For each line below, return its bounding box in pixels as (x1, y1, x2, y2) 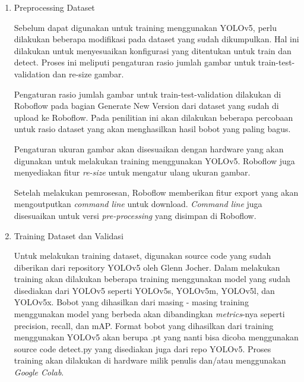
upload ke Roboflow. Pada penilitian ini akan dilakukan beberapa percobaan (14, 111, 293, 123)
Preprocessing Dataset (14, 1, 95, 13)
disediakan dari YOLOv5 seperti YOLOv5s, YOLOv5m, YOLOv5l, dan (14, 284, 275, 296)
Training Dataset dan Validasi (14, 229, 123, 242)
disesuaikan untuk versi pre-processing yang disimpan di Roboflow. (14, 209, 256, 221)
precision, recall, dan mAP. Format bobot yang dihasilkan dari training (14, 319, 274, 331)
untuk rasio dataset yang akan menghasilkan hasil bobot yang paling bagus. (14, 123, 291, 135)
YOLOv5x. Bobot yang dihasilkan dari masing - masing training (14, 296, 249, 308)
